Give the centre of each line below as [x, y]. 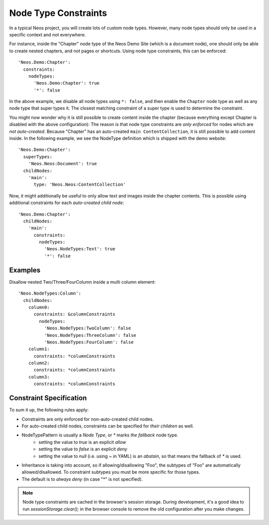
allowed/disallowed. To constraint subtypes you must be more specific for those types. [111, 472]
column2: [39, 363]
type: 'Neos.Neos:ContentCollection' [80, 185]
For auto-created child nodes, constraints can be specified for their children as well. [108, 426]
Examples [25, 270]
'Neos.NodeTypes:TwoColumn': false [88, 328]
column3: [39, 377]
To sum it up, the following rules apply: [49, 410]
